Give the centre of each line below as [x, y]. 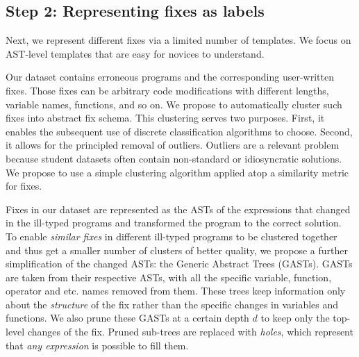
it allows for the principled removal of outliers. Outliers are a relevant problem [173, 145]
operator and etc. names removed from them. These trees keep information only [176, 291]
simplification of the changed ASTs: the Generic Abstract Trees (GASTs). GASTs [179, 264]
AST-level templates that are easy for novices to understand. [135, 53]
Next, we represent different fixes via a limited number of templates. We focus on [178, 40]
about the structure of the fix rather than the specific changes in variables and [172, 304]
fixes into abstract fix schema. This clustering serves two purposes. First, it [165, 118]
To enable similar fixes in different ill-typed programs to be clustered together [172, 236]
